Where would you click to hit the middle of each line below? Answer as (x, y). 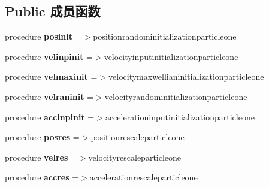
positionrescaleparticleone (137, 137)
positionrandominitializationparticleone (165, 36)
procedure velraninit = (49, 96)
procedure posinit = (43, 36)
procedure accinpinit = (50, 117)
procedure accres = (42, 177)
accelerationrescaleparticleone (143, 177)
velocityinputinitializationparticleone (171, 56)
